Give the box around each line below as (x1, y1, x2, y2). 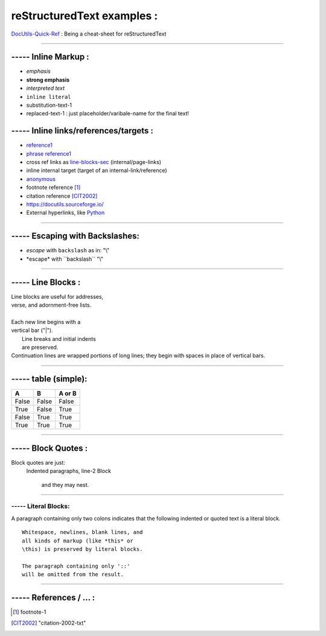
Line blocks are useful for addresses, (11, 293, 104, 300)
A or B (59, 389, 77, 398)
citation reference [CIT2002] (26, 192, 98, 199)
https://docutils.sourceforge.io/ (26, 201, 104, 208)
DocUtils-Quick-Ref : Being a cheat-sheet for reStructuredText (11, 30, 167, 37)
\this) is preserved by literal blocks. (22, 545, 143, 552)
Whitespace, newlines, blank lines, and (22, 529, 143, 536)
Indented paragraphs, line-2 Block (26, 468, 112, 475)
